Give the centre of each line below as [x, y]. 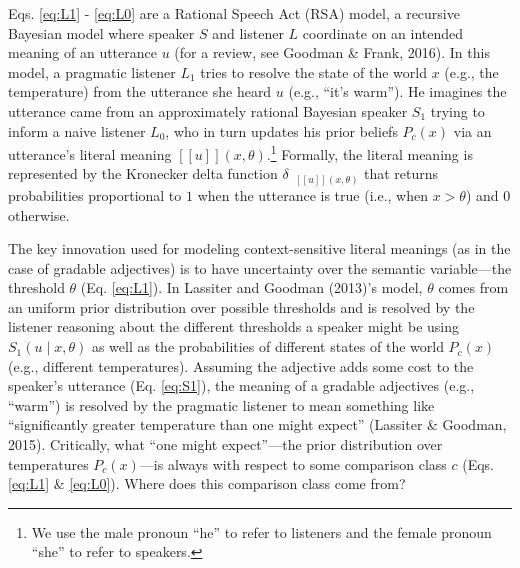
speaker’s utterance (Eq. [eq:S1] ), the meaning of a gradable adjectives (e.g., [241, 385]
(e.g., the [471, 71]
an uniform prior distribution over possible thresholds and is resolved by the [241, 306]
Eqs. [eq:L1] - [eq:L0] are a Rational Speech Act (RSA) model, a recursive [234, 13]
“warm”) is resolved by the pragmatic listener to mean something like [221, 404]
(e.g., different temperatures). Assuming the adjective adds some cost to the [241, 365]
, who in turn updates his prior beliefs [281, 130]
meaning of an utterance [82, 52]
